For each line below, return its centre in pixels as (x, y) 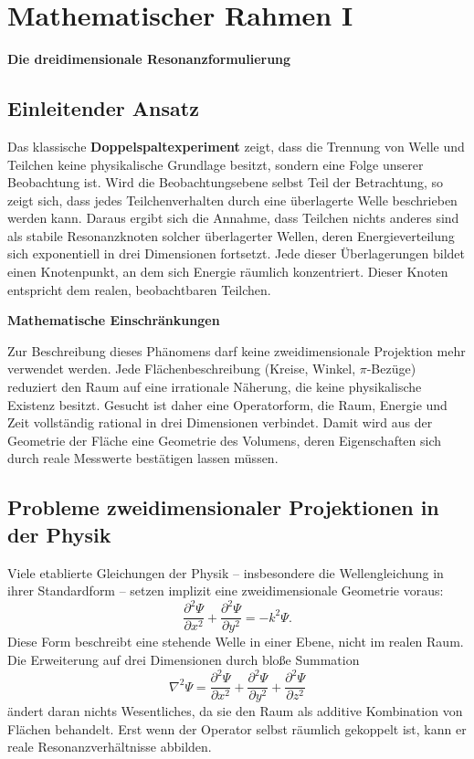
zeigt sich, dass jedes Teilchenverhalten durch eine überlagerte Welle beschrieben (232, 200)
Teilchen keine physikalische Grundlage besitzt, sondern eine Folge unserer (216, 164)
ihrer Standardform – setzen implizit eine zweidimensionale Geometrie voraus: (226, 590)
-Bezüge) (391, 369)
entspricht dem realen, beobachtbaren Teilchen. (139, 289)
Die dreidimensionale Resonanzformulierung (149, 59)
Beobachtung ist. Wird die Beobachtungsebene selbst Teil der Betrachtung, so (226, 182)
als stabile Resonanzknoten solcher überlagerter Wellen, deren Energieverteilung (231, 235)
